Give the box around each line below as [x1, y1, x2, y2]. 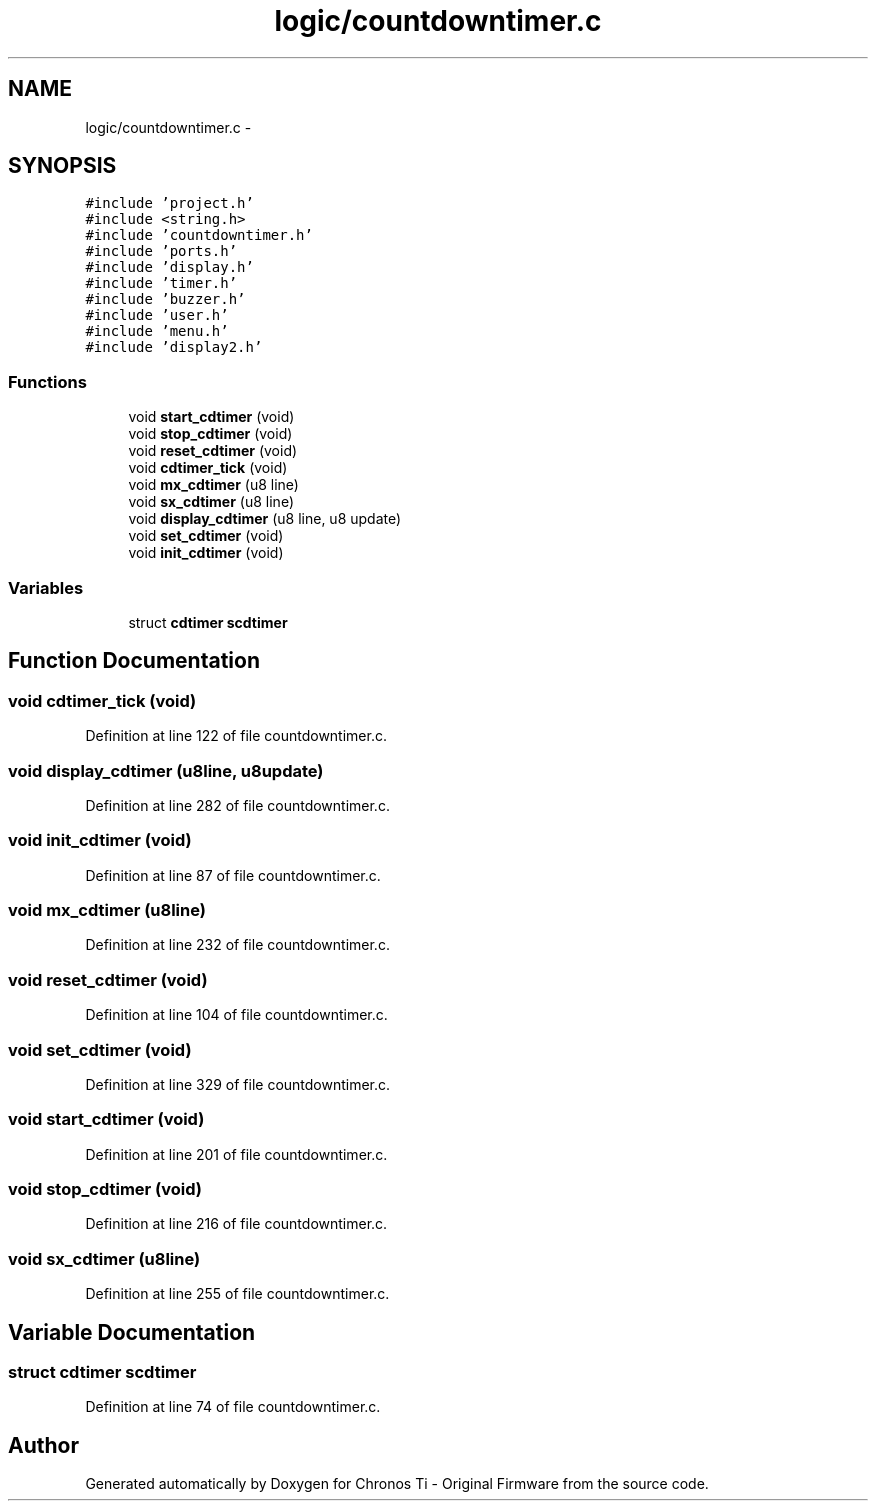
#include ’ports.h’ [85, 243, 238, 260]
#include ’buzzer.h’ [85, 291, 246, 308]
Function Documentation [8, 648, 260, 674]
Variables [8, 577, 84, 598]
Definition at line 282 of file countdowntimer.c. [85, 796, 390, 814]
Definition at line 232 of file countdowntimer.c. [85, 936, 390, 954]
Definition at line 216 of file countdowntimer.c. [85, 1215, 388, 1233]
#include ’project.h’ [85, 195, 254, 212]
